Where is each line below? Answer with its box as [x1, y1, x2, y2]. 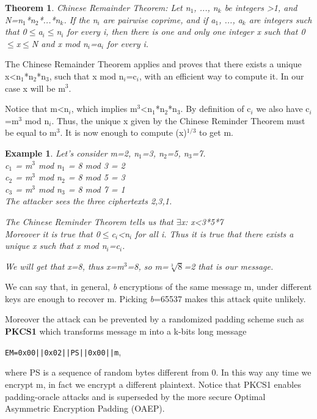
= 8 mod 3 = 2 [68, 158, 125, 171]
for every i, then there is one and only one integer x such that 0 [67, 25, 305, 38]
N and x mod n [31, 37, 88, 50]
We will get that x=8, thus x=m [5, 259, 124, 272]
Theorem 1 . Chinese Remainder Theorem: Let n [5, 1, 191, 13]
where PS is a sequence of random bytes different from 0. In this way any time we [5, 366, 312, 379]
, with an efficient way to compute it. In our [139, 69, 304, 82]
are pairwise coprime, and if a [103, 13, 216, 26]
